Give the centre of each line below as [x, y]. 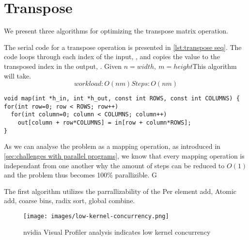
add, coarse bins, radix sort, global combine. [70, 200]
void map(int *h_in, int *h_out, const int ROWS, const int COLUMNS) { [122, 99]
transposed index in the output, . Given [63, 66]
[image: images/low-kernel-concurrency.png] [96, 216]
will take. [17, 75]
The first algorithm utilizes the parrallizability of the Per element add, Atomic [120, 191]
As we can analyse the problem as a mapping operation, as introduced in [112, 146]
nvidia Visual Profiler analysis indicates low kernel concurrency [117, 232]
